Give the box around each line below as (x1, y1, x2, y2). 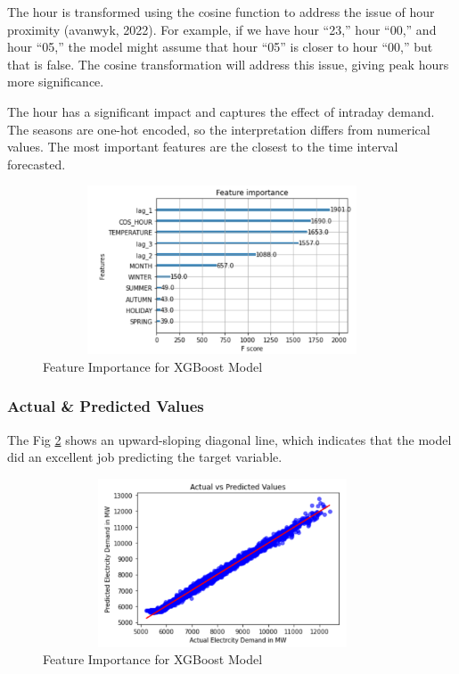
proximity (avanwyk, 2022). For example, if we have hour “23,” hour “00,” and (7, 20, 437, 38)
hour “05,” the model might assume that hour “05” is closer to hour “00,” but (7, 37, 433, 56)
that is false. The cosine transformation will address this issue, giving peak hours (7, 54, 449, 73)
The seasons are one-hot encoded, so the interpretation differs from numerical (7, 119, 430, 138)
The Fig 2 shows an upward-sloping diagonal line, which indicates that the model (7, 430, 452, 448)
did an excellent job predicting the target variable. (7, 448, 283, 466)
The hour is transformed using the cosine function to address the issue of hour (7, 3, 435, 21)
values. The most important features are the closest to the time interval (7, 137, 398, 156)
